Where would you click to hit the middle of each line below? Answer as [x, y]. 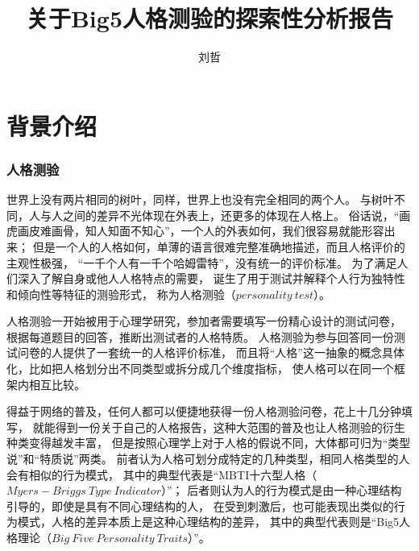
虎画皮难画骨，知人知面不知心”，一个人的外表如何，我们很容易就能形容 [195, 231]
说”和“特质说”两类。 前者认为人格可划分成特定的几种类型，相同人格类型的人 [208, 459]
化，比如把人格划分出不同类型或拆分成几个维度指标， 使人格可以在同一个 [200, 369]
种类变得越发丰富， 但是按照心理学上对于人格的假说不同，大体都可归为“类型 [209, 443]
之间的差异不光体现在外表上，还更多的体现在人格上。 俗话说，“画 [236, 215]
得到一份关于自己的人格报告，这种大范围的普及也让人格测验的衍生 [230, 427]
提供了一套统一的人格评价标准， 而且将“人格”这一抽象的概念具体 [233, 352]
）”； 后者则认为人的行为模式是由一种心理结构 [281, 490]
